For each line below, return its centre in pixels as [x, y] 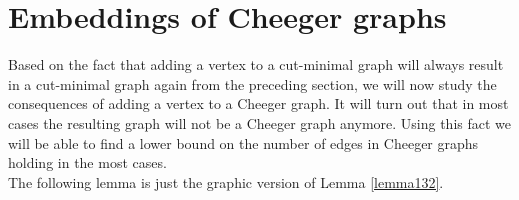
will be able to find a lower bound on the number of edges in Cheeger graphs [243, 142]
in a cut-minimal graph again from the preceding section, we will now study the [252, 83]
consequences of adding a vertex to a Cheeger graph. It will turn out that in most [258, 103]
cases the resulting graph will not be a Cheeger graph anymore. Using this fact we [259, 122]
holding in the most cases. [87, 162]
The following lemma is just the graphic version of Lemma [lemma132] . [226, 181]
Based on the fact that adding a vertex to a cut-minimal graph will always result [256, 64]
